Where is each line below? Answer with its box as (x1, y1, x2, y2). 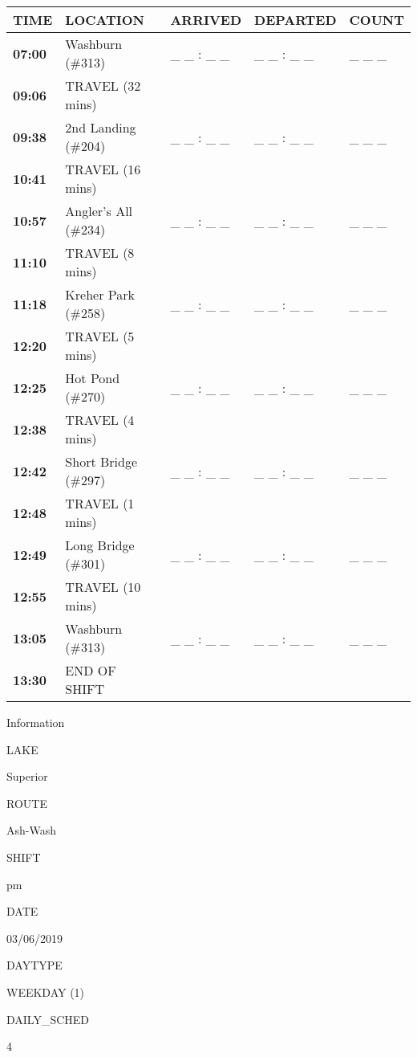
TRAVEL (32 (65, 76, 141, 95)
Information (6, 714, 65, 730)
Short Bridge (65, 452, 138, 471)
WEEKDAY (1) (6, 983, 85, 1000)
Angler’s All (65, 202, 133, 220)
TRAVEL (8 (65, 243, 135, 262)
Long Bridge (65, 536, 135, 554)
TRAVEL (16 (65, 160, 141, 178)
